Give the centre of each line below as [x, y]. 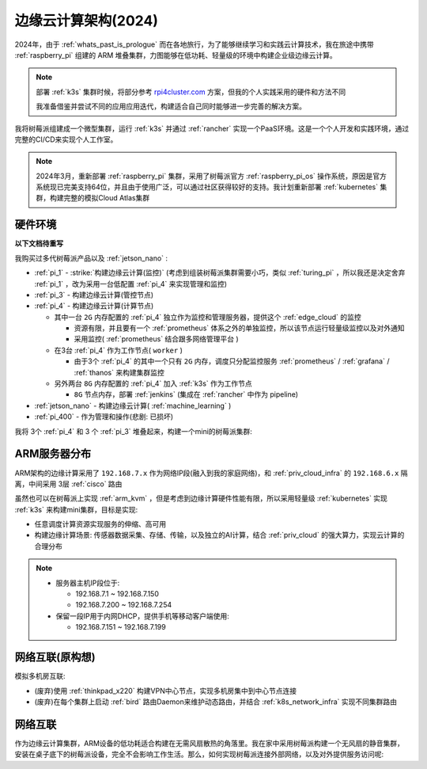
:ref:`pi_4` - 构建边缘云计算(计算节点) [94, 306]
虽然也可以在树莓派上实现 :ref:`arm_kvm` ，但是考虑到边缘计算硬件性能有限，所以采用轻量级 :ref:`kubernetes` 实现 [201, 498]
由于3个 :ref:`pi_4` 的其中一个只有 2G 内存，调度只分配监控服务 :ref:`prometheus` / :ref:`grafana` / [232, 361]
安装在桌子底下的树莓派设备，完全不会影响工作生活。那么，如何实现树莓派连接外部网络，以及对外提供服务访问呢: [199, 754]
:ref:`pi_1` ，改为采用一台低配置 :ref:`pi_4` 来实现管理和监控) [131, 284]
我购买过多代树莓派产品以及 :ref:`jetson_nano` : [91, 258]
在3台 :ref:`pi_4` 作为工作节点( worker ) [119, 350]
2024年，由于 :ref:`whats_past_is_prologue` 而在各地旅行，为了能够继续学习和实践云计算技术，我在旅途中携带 [195, 44]
